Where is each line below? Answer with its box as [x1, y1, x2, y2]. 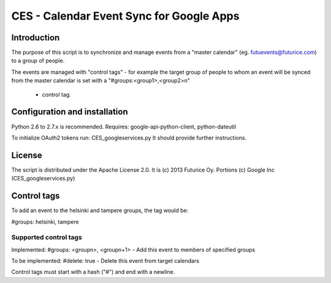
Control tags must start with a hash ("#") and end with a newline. [11, 268, 175, 276]
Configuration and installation [11, 107, 128, 117]
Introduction [11, 32, 60, 43]
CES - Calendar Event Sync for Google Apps [11, 9, 240, 23]
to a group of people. [11, 57, 65, 64]
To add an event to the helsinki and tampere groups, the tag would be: [11, 207, 189, 214]
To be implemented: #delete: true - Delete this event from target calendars [11, 257, 199, 265]
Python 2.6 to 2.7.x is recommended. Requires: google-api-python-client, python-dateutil [11, 123, 236, 130]
